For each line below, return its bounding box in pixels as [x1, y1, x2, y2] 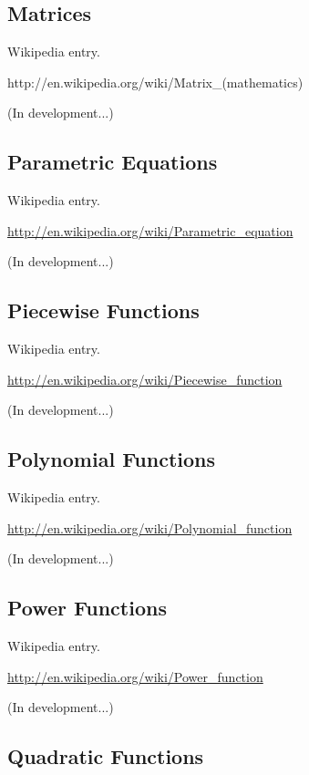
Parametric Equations [7, 148, 218, 176]
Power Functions [7, 594, 167, 622]
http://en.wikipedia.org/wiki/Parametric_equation [7, 221, 294, 240]
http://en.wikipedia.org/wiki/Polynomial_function [7, 518, 293, 537]
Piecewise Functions [7, 296, 200, 325]
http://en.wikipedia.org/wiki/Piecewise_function [7, 369, 283, 388]
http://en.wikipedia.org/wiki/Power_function [7, 666, 263, 686]
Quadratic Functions [7, 742, 204, 770]
